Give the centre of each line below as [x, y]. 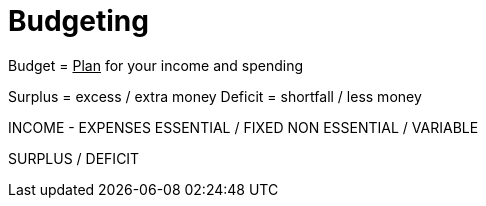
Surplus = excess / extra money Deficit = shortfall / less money [215, 96]
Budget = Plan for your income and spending [156, 65]
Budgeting [78, 21]
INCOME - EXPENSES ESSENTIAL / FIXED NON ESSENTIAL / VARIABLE [243, 127]
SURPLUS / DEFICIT [74, 158]
